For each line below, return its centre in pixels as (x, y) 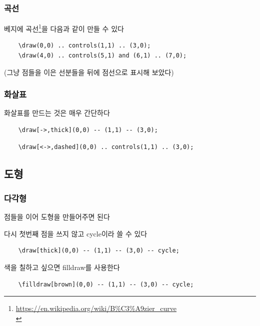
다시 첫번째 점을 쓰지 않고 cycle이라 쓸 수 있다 (76, 233)
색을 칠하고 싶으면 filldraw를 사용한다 (62, 267)
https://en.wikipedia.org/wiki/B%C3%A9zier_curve (96, 308)
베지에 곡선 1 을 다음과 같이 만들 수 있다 (64, 28)
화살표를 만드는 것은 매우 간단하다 (57, 113)
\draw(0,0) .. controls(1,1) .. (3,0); (84, 46)
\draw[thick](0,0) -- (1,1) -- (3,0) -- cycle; (99, 251)
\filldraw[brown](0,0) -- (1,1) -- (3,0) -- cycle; (106, 284)
